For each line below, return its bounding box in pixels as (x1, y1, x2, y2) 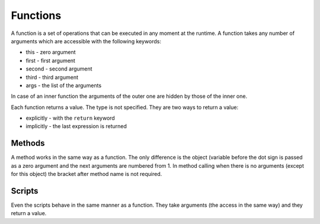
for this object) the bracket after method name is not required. (11, 171, 162, 178)
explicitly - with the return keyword (25, 114, 115, 121)
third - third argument (25, 73, 79, 81)
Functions (11, 9, 62, 22)
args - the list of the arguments (25, 82, 102, 89)
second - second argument (25, 65, 92, 72)
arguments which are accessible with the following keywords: (11, 37, 161, 44)
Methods (11, 138, 45, 148)
